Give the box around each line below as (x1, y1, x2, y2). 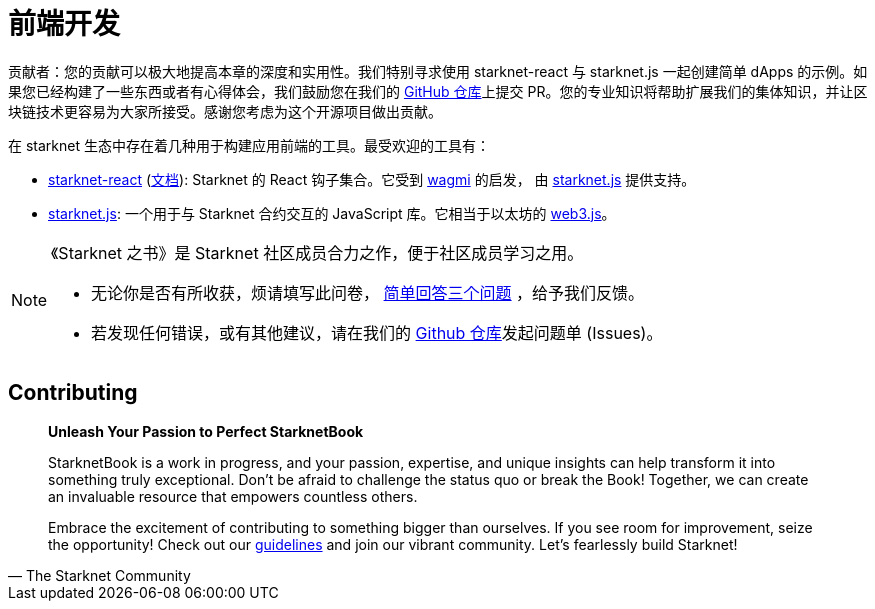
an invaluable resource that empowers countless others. (48, 487, 418, 505)
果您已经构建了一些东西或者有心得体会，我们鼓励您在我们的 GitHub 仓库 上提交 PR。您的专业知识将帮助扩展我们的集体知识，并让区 (8, 82, 868, 100)
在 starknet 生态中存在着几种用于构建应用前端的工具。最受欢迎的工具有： (8, 136, 490, 154)
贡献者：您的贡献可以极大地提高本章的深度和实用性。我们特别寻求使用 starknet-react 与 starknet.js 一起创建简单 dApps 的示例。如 (8, 62, 868, 80)
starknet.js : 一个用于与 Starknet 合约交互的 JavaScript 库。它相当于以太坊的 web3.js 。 (48, 204, 616, 222)
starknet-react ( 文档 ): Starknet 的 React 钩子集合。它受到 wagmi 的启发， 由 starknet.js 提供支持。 (48, 170, 696, 188)
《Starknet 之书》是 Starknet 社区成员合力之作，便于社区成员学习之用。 (51, 242, 584, 263)
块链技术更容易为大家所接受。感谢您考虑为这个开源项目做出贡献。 (8, 102, 442, 120)
